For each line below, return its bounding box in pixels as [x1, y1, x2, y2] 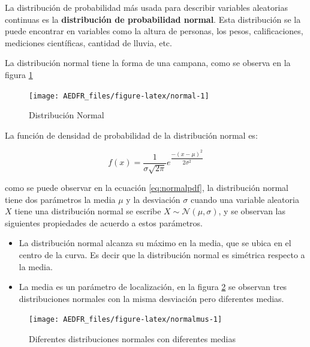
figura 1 [5, 68, 33, 80]
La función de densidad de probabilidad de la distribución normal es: [5, 128, 258, 141]
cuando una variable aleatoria [190, 193, 299, 205]
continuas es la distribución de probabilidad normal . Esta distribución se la [5, 13, 301, 25]
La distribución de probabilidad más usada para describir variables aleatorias [5, 1, 288, 13]
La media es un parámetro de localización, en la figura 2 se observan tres [19, 280, 287, 293]
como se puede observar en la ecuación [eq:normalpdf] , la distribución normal [5, 181, 288, 193]
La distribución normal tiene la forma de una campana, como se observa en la [5, 56, 291, 69]
